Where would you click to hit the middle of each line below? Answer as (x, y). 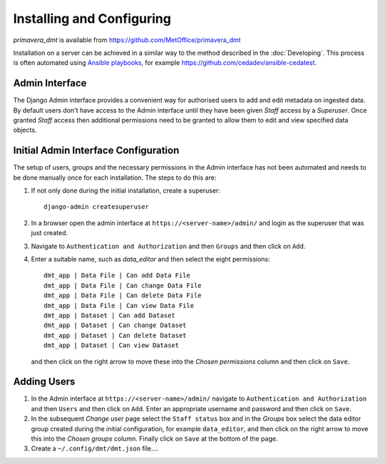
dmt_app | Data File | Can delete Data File (123, 295)
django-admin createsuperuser (97, 207)
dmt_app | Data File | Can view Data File (119, 305)
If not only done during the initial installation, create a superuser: (126, 191)
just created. (49, 233)
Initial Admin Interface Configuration (96, 151)
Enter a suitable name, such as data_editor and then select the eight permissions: (150, 259)
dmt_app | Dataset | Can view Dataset (112, 345)
